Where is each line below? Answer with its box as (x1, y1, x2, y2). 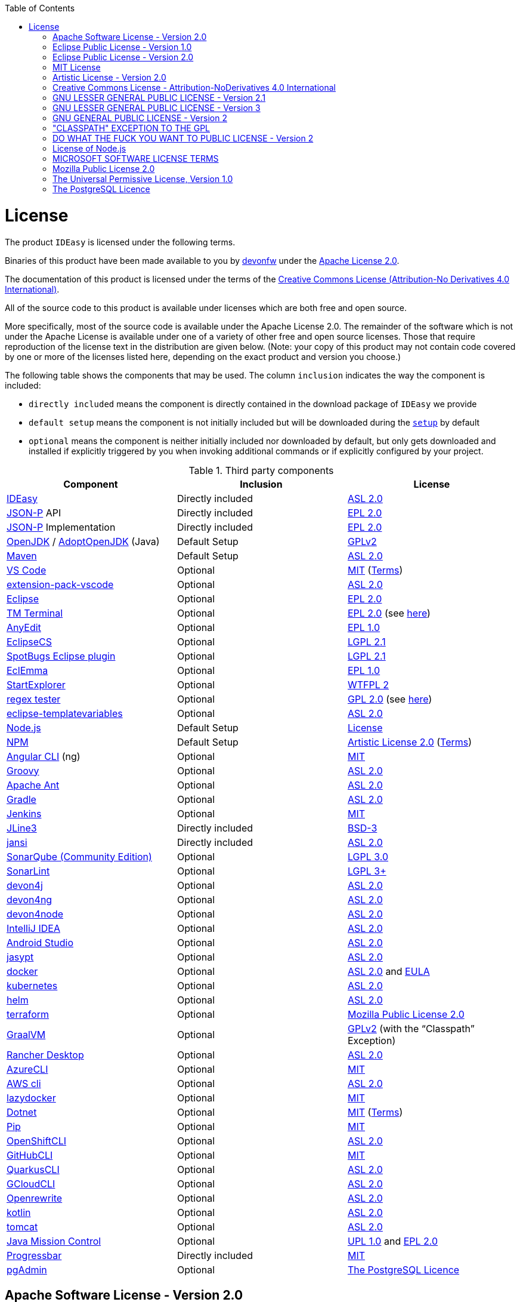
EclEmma (7, 664, 48, 676)
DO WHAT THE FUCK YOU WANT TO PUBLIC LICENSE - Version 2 (52, 133, 314, 143)
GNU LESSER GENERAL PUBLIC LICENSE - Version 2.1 (52, 93, 266, 103)
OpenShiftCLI (7, 1134, 67, 1147)
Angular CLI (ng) (7, 750, 81, 762)
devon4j (7, 879, 43, 891)
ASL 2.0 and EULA (347, 965, 430, 977)
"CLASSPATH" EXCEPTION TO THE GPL (52, 123, 210, 133)
